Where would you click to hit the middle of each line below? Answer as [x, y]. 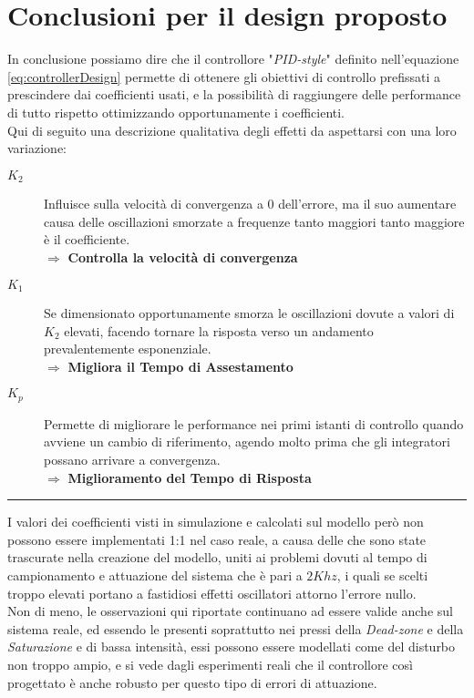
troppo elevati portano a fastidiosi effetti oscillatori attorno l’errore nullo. [212, 593]
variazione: [37, 148]
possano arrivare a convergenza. [132, 459]
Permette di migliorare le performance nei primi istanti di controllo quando [254, 423]
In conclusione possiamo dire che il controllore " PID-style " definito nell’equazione [233, 59]
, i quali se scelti [382, 575]
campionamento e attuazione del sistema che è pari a [155, 575]
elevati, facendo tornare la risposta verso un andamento [219, 330]
